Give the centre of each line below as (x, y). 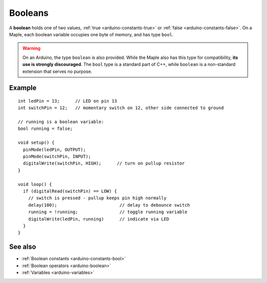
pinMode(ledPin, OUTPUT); (54, 149)
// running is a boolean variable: (61, 122)
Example (23, 88)
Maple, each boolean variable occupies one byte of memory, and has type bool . (91, 34)
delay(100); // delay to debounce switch (109, 205)
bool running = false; (45, 129)
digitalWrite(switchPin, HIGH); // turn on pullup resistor (104, 163)
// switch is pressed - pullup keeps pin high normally (97, 198)
